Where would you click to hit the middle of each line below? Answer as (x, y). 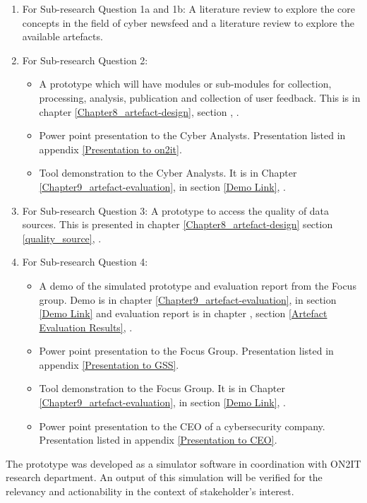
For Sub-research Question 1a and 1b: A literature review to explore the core (189, 8)
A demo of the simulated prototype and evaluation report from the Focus (198, 285)
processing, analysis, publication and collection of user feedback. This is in (200, 97)
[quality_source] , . (62, 238)
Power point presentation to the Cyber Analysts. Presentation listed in (192, 135)
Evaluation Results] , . (86, 327)
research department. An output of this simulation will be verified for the (164, 477)
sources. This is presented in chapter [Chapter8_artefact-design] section (178, 224)
